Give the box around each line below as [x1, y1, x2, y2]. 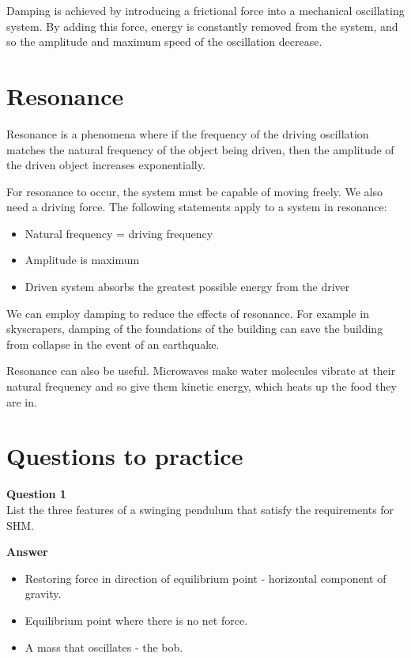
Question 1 [6, 486, 66, 502]
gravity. [25, 585, 62, 602]
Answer [6, 543, 48, 560]
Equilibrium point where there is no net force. [25, 611, 248, 628]
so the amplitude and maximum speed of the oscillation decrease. [6, 33, 322, 50]
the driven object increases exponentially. [6, 157, 205, 173]
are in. [6, 393, 37, 410]
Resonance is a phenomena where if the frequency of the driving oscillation [6, 125, 369, 142]
